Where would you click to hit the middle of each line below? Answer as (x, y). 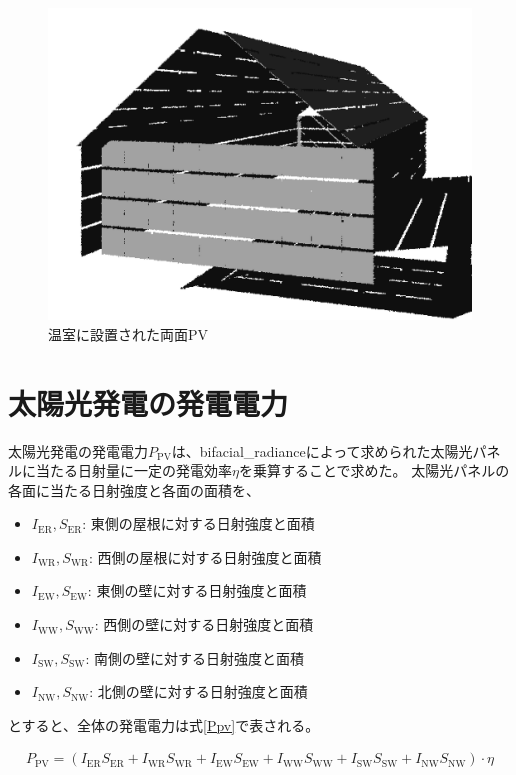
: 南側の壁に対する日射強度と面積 (194, 657)
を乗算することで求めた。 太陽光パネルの (374, 470)
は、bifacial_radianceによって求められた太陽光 (322, 450)
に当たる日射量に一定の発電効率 (126, 470)
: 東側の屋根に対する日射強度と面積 (198, 523)
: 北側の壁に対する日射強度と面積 (198, 691)
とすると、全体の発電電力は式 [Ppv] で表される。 (164, 724)
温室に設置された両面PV (128, 333)
